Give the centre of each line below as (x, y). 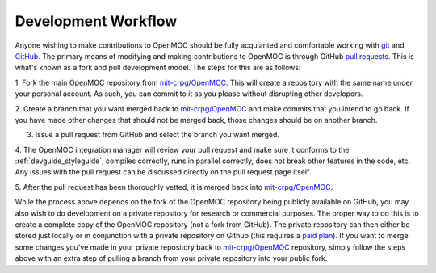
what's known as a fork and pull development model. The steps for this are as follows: (158, 68)
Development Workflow (96, 21)
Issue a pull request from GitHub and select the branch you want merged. (157, 135)
